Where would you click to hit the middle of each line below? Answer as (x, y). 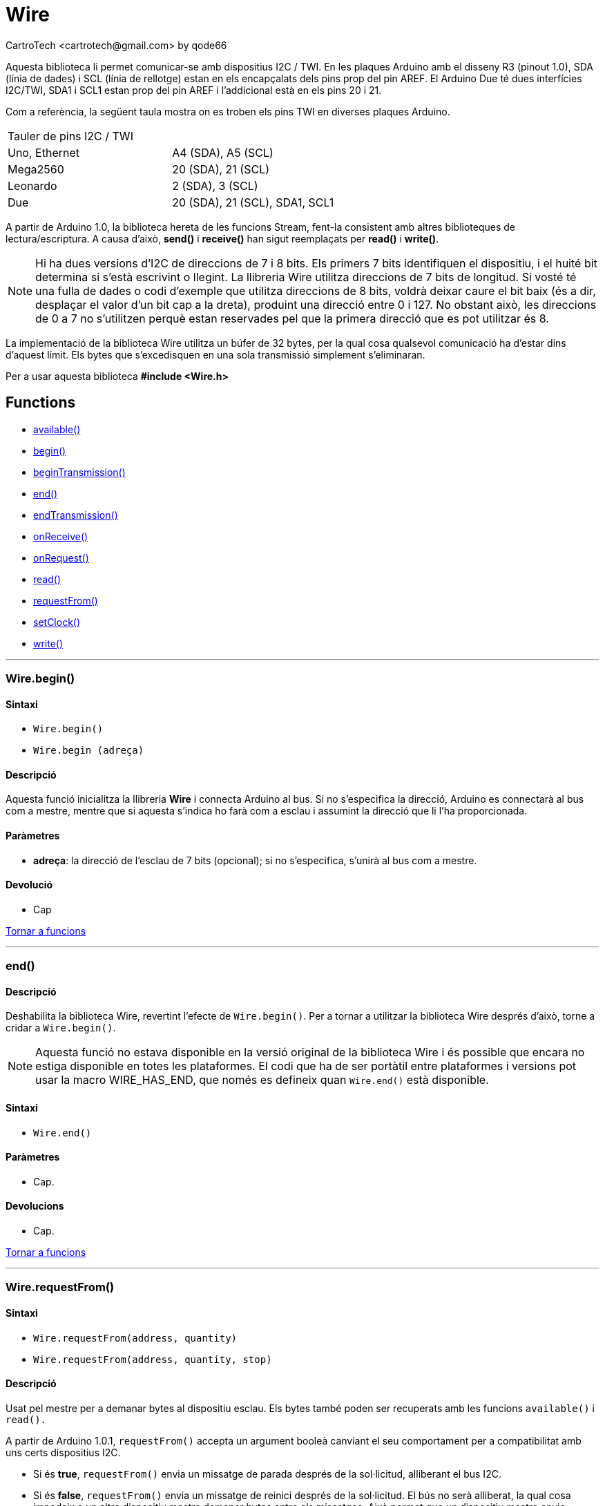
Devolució (29, 885)
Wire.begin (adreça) (89, 751)
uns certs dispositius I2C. (63, 1452)
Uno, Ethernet (44, 152)
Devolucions (35, 1206)
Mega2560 (36, 169)
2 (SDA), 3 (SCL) (215, 185)
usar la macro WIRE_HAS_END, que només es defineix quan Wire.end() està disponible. (262, 1080)
